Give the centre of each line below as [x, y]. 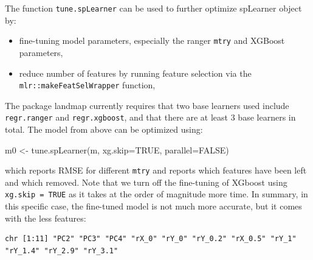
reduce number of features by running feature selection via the [135, 73]
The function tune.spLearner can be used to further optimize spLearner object [153, 8]
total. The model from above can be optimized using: [104, 129]
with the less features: [46, 218]
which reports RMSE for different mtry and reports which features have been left [156, 170]
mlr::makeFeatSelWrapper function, [87, 85]
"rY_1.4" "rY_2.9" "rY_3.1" [62, 251]
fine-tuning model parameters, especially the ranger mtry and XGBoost [152, 40]
